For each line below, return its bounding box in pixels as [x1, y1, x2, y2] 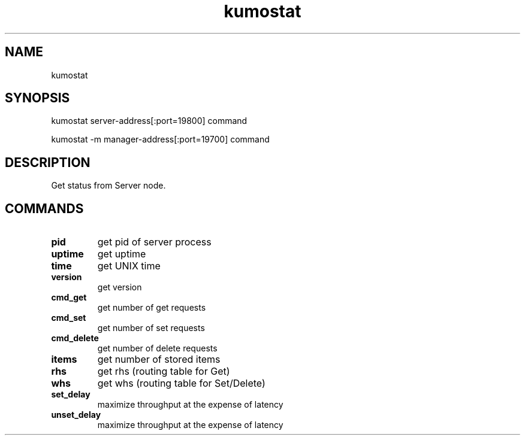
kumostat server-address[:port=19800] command [51, 116, 248, 126]
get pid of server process [97, 236, 212, 248]
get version [97, 282, 142, 293]
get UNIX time [97, 260, 161, 272]
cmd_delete [51, 333, 99, 344]
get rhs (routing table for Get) [97, 365, 230, 378]
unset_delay [51, 409, 101, 420]
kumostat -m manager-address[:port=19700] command [51, 134, 270, 145]
